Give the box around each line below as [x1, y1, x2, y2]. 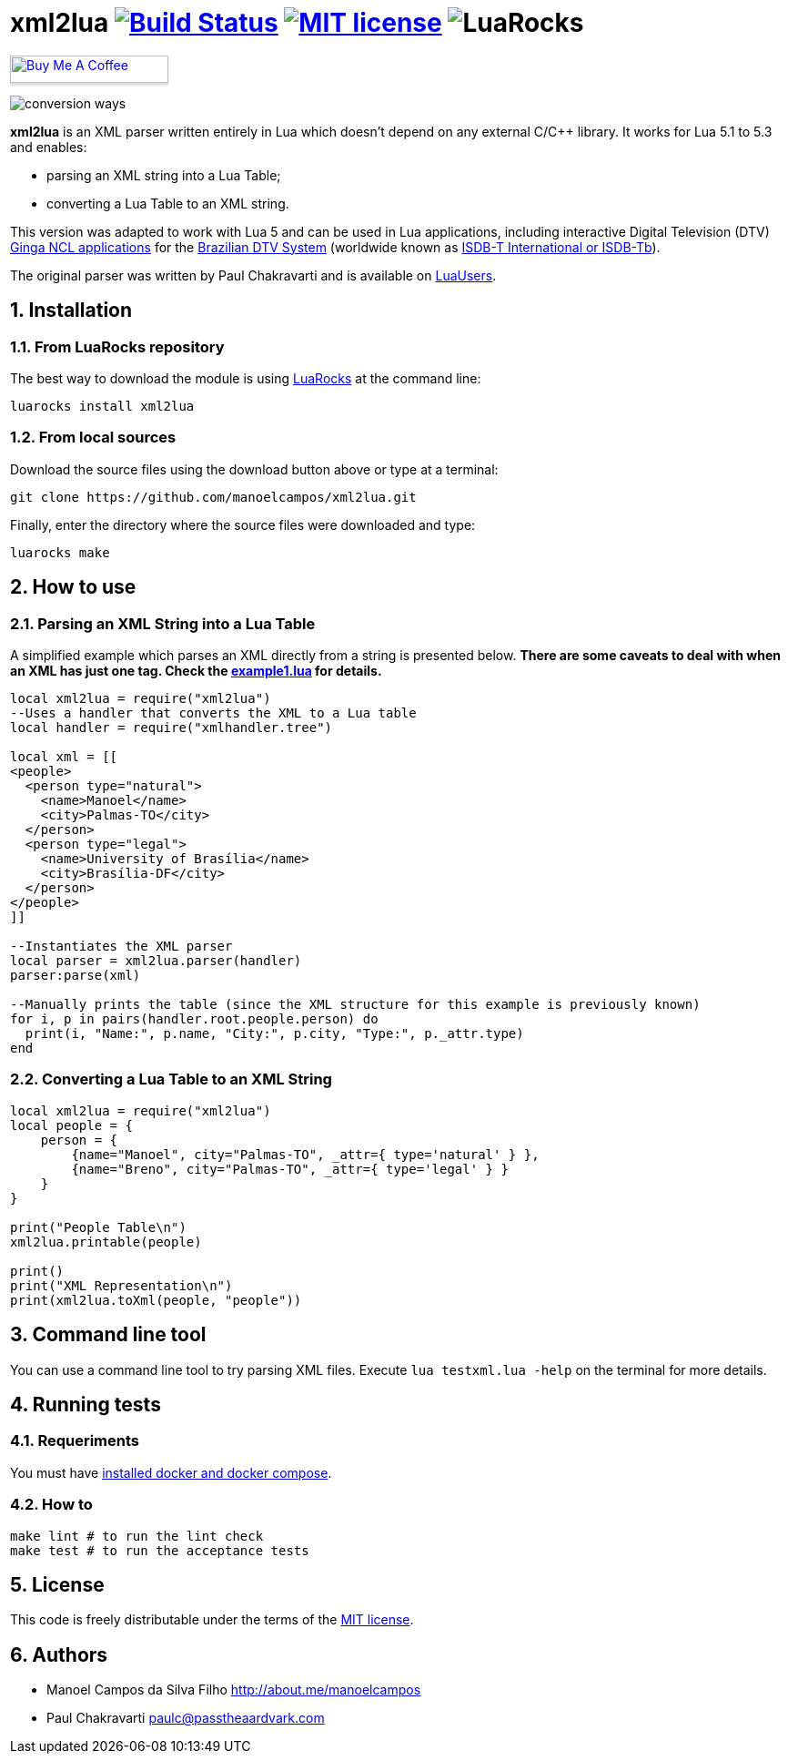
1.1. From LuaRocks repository [10, 337, 225, 356]
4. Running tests [10, 1392, 161, 1416]
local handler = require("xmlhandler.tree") [10, 719, 333, 735]
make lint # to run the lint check [10, 1528, 264, 1543]
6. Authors [10, 1643, 108, 1666]
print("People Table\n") [10, 1219, 187, 1235]
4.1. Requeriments [10, 1431, 139, 1451]
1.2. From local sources [10, 428, 177, 447]
